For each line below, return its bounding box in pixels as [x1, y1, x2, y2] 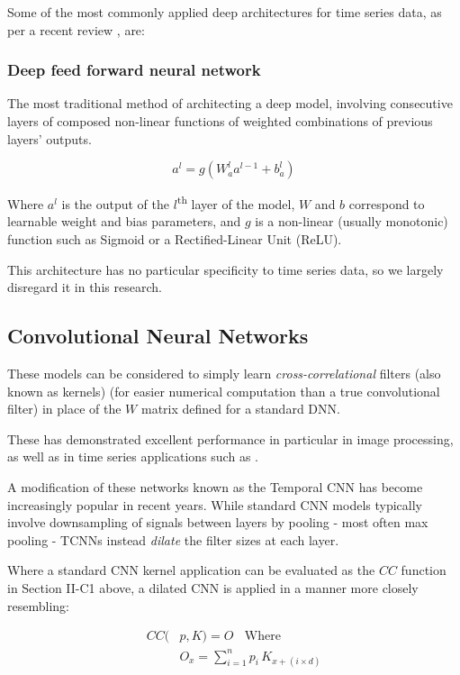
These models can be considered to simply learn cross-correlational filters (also [7, 364, 441, 383]
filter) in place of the [7, 399, 122, 418]
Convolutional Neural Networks [7, 322, 309, 350]
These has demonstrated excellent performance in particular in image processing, [7, 429, 454, 448]
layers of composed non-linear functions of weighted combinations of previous [7, 112, 433, 130]
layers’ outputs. [7, 129, 92, 148]
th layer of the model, [176, 192, 295, 213]
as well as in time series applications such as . [7, 447, 258, 466]
